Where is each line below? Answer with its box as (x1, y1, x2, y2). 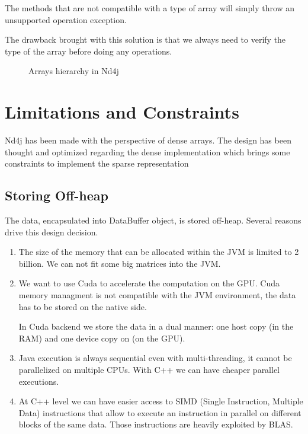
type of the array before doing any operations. (5, 44, 172, 57)
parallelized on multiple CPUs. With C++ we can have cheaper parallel (18, 363, 280, 376)
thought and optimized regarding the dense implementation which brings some (5, 145, 290, 158)
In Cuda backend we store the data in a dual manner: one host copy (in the (18, 320, 294, 333)
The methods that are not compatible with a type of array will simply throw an (5, 2, 295, 14)
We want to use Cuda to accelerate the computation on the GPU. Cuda (18, 277, 280, 289)
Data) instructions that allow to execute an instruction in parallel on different (18, 406, 301, 419)
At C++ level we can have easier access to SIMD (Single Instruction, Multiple (18, 395, 303, 407)
